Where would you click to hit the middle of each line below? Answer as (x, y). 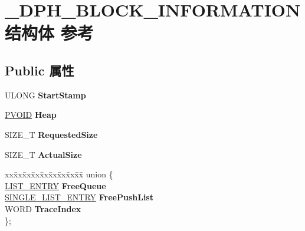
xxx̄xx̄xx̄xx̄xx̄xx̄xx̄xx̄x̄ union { (59, 174)
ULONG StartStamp (45, 95)
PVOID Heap (31, 115)
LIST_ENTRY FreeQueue (55, 185)
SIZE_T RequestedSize (51, 134)
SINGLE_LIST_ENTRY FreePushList (79, 197)
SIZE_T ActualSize (43, 154)
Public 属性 (40, 70)
